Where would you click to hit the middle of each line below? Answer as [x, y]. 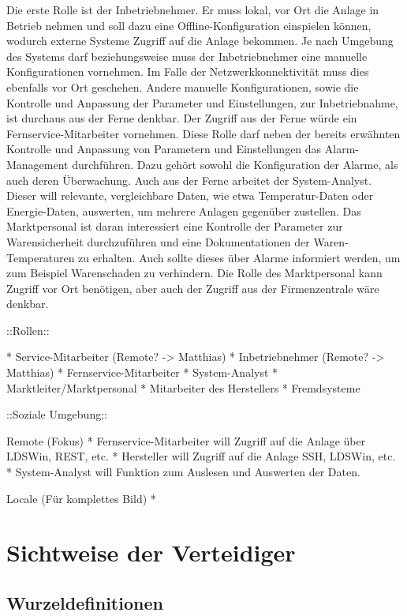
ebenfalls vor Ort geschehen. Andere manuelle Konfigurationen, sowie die [183, 86]
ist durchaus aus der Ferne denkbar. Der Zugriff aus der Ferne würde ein [182, 118]
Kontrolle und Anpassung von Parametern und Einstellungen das [164, 149]
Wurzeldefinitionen [85, 602]
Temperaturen [41, 257]
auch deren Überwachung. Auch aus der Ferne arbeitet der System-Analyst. [189, 180]
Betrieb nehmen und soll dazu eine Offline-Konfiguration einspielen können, [189, 25]
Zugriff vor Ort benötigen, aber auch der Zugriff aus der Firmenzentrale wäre [193, 288]
